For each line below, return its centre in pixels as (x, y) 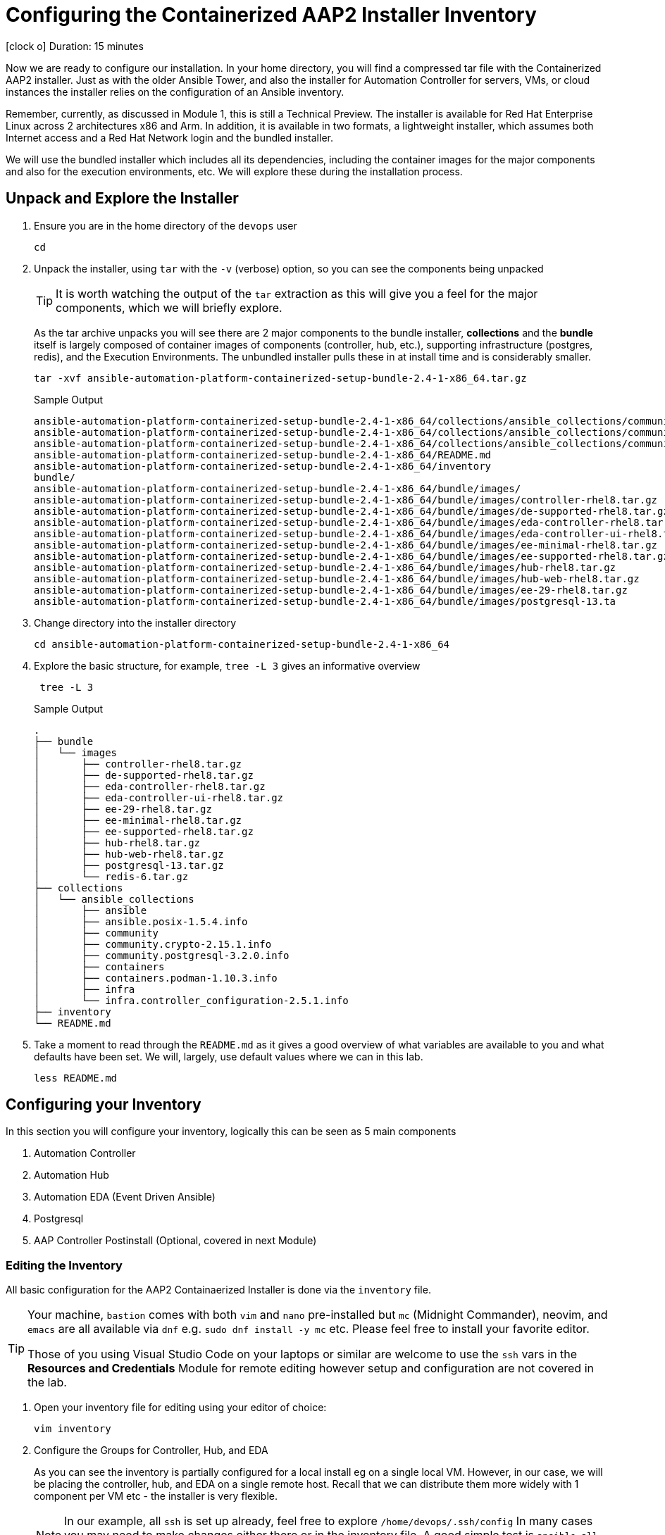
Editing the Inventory (64, 1265)
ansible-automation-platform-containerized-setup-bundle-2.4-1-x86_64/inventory (263, 466)
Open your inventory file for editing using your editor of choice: (180, 1408)
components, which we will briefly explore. (169, 307)
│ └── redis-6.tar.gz (111, 876)
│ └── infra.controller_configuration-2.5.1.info (191, 1000)
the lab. (47, 1383)
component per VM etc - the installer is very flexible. (156, 1496)
